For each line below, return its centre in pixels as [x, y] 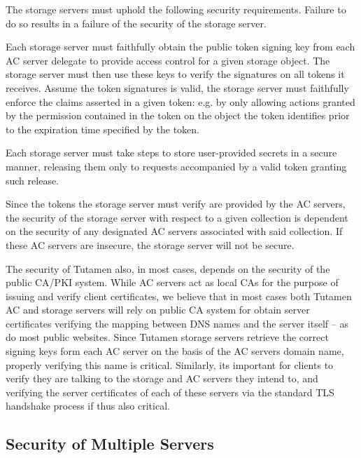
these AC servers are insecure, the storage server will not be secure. [150, 244]
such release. [33, 180]
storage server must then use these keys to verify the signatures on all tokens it [175, 74]
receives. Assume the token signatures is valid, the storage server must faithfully [177, 87]
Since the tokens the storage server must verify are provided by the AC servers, [176, 204]
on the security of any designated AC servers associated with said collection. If [174, 231]
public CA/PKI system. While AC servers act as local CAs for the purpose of [172, 282]
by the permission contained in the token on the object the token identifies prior [178, 115]
